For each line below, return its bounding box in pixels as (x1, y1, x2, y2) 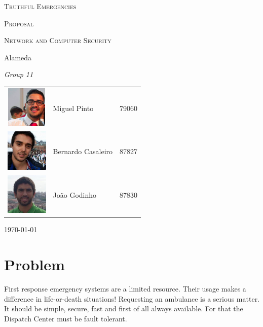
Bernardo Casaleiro (53, 146, 113, 157)
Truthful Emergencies (4, 1, 77, 11)
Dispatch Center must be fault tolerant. (4, 313, 127, 323)
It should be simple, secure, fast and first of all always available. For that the (4, 303, 243, 314)
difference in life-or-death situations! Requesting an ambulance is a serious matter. (4, 293, 260, 304)
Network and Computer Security (4, 35, 111, 46)
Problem (4, 254, 65, 275)
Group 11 (4, 69, 33, 80)
